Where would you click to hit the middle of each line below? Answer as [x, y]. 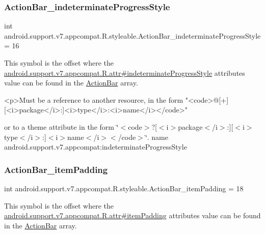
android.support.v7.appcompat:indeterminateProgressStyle [96, 147]
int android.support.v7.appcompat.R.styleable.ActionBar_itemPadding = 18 [124, 188]
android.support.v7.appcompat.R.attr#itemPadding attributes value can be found [132, 215]
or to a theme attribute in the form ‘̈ [61, 126]
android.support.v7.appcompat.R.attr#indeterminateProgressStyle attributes [125, 72]
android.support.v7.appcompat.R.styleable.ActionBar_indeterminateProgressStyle [132, 35]
